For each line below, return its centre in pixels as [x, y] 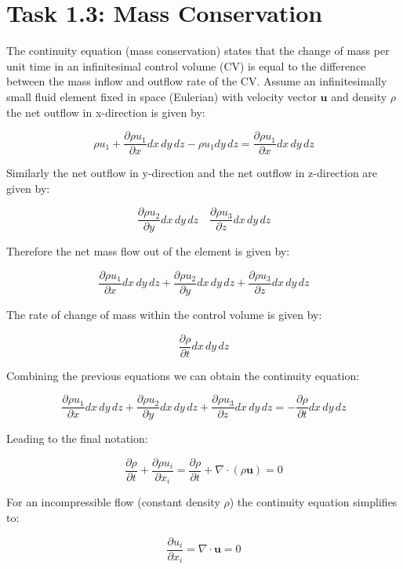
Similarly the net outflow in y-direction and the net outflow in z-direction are [192, 173]
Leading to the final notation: [77, 439]
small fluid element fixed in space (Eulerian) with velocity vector [162, 96]
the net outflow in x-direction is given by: [106, 112]
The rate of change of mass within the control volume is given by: [164, 315]
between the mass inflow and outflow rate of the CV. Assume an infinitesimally [197, 81]
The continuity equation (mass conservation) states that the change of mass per [198, 51]
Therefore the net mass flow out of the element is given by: [148, 251]
